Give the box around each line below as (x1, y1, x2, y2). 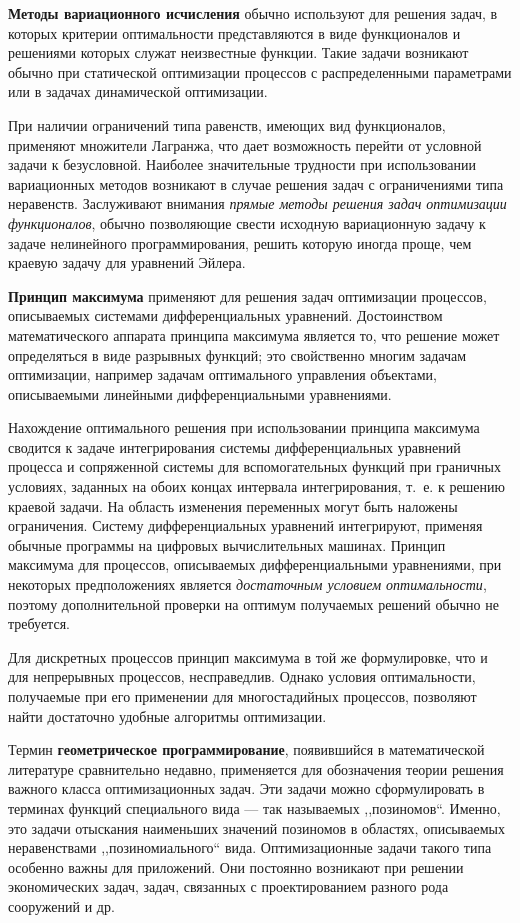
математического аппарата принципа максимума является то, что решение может (8, 324, 500, 345)
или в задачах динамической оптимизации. (8, 81, 268, 102)
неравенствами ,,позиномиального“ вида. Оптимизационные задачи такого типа (8, 837, 492, 858)
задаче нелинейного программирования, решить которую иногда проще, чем (8, 232, 472, 253)
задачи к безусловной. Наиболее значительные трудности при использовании (8, 154, 476, 175)
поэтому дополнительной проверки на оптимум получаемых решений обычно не (8, 593, 499, 614)
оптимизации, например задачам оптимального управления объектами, (8, 364, 437, 385)
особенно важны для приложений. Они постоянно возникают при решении (8, 856, 464, 877)
